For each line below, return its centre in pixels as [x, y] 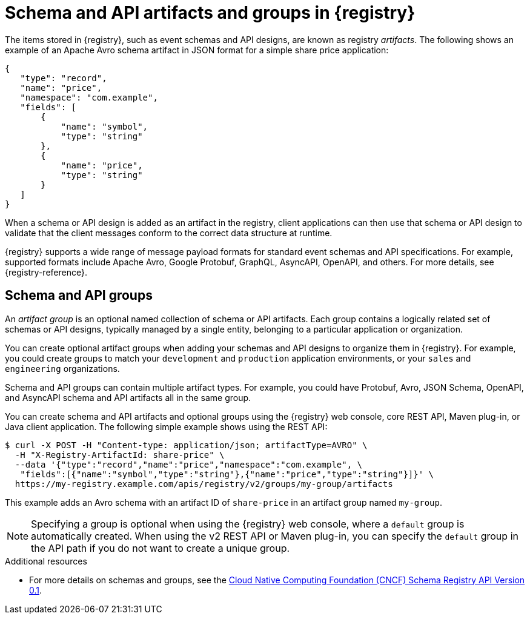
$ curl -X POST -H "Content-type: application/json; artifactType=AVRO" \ [186, 445]
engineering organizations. [62, 368]
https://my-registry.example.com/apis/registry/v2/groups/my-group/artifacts [204, 484]
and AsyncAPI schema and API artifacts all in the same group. [128, 397]
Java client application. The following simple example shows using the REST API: [166, 426]
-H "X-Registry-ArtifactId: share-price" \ [120, 455]
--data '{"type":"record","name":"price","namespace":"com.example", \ [189, 464]
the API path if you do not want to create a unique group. [161, 548]
